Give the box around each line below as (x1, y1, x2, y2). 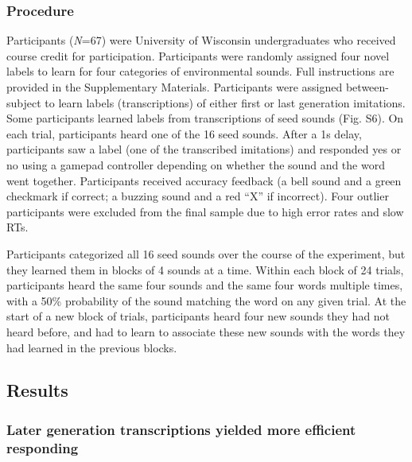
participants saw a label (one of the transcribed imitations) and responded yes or (6, 141, 402, 157)
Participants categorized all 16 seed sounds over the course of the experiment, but (6, 245, 406, 262)
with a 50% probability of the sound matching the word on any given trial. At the (6, 292, 406, 309)
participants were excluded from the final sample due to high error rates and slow (6, 203, 404, 219)
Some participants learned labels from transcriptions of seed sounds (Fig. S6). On (6, 110, 404, 126)
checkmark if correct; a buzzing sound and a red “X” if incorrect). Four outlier (6, 188, 389, 204)
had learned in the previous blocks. (6, 339, 177, 355)
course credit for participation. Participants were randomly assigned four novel (6, 47, 390, 64)
